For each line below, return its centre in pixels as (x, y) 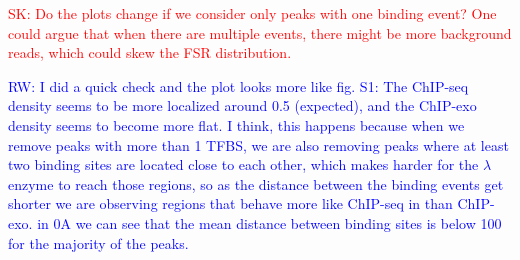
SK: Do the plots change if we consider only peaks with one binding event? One (252, 13)
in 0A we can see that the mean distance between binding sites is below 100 (269, 222)
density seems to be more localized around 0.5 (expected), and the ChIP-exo (242, 105)
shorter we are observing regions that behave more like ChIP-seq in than (230, 203)
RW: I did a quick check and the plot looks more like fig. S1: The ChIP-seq (238, 85)
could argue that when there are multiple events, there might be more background (260, 32)
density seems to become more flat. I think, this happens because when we (236, 124)
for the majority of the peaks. (98, 242)
